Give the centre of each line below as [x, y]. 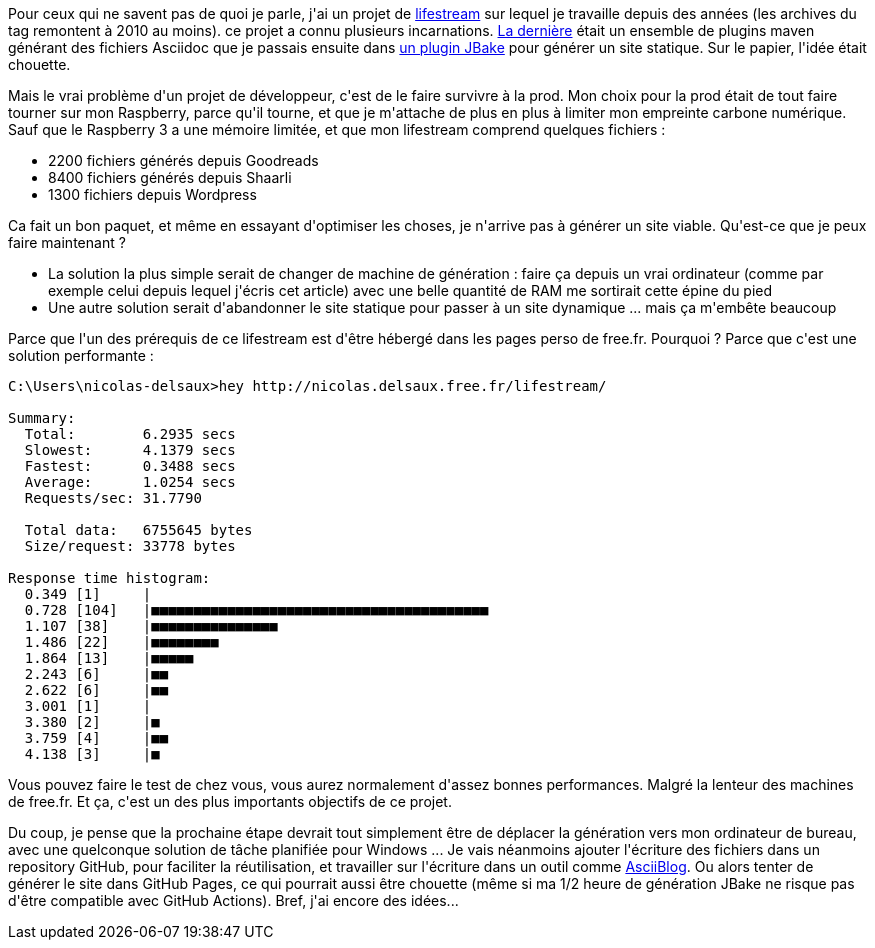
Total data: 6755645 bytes [138, 530]
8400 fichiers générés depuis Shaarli [170, 177]
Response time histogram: [109, 578]
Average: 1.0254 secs [130, 482]
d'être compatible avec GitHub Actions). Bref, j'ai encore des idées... [233, 900]
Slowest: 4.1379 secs [130, 450]
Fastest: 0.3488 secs [130, 466]
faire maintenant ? [67, 242]
